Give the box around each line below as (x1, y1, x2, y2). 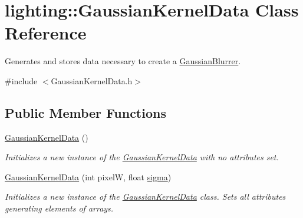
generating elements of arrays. (5, 202, 114, 214)
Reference (5, 21, 87, 45)
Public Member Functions (5, 103, 166, 121)
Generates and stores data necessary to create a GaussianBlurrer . (5, 55, 241, 67)
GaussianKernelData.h (51, 74, 133, 87)
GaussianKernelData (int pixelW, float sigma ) (5, 170, 172, 183)
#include (5, 74, 38, 87)
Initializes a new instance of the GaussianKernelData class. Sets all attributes (5, 190, 286, 203)
